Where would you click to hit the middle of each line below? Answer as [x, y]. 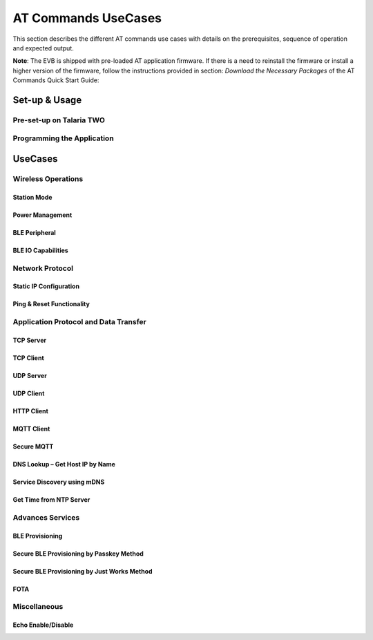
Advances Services [46, 517]
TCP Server [30, 340]
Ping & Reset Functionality [51, 304]
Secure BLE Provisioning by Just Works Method [83, 571]
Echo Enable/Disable [43, 625]
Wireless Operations [48, 179]
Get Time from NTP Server [51, 499]
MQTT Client [31, 429]
